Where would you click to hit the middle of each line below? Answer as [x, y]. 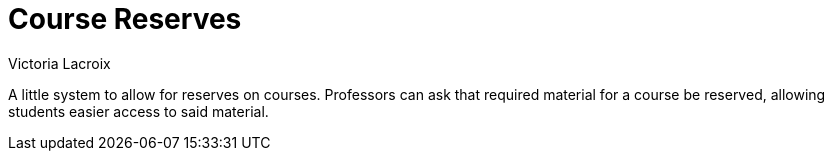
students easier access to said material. [138, 111]
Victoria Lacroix [59, 63]
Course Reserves [125, 19]
